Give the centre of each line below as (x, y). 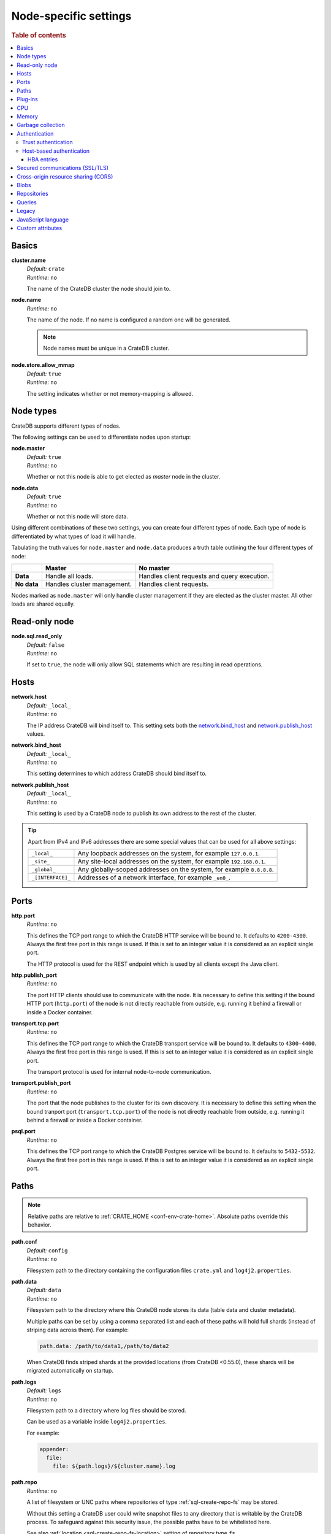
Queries (27, 202)
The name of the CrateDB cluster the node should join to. (99, 289)
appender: (54, 1449)
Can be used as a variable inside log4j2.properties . (97, 1422)
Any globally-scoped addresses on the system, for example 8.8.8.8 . (176, 869)
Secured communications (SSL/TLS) (63, 168)
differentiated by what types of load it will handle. (74, 536)
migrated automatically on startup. (70, 1371)
